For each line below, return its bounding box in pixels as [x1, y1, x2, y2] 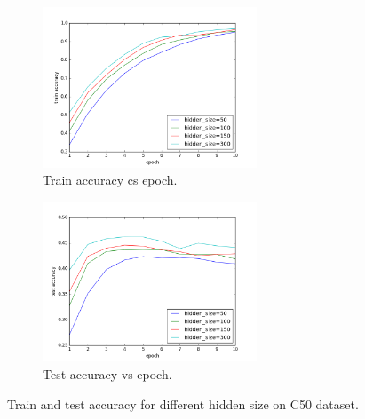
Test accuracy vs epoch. [43, 364, 172, 383]
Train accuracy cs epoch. [43, 170, 178, 189]
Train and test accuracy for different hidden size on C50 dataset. [7, 394, 359, 413]
